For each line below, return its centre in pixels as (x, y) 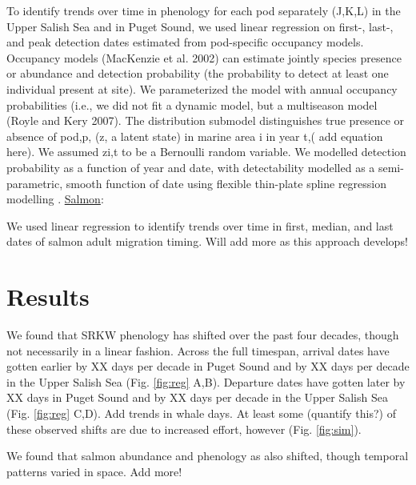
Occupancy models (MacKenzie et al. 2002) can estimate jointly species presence (204, 57)
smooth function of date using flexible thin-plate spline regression (226, 183)
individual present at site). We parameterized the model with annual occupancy (202, 88)
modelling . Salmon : (55, 199)
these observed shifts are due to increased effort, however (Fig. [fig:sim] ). (184, 429)
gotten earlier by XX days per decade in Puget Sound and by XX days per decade (208, 366)
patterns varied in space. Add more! (94, 471)
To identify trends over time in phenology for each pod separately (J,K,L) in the (204, 10)
